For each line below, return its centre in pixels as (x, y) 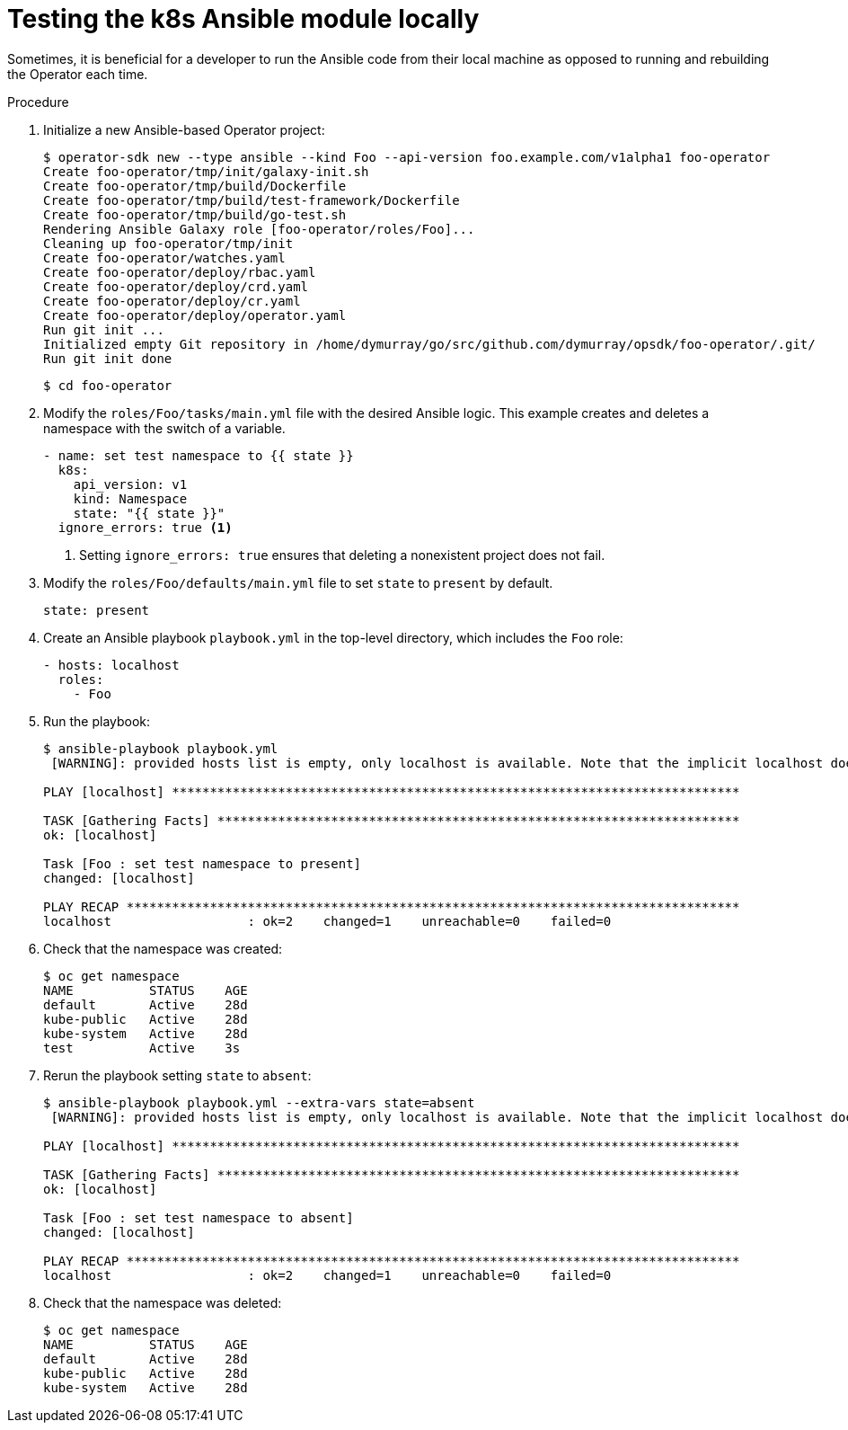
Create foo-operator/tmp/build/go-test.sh (195, 214)
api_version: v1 (130, 484)
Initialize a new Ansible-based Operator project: (184, 129)
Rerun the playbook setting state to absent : (177, 1075)
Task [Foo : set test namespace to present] (203, 863)
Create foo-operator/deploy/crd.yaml (176, 286)
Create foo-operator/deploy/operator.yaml (195, 315)
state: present (97, 610)
